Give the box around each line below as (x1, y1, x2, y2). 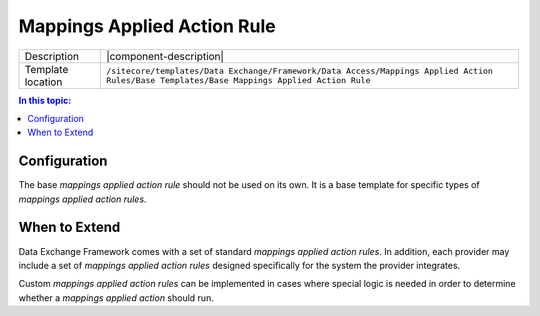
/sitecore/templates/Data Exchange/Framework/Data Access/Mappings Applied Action (106, 65, 494, 76)
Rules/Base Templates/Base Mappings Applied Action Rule (106, 75, 371, 85)
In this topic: (18, 94, 72, 106)
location (24, 75, 63, 89)
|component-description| (106, 49, 225, 63)
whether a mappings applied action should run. (18, 291, 214, 304)
